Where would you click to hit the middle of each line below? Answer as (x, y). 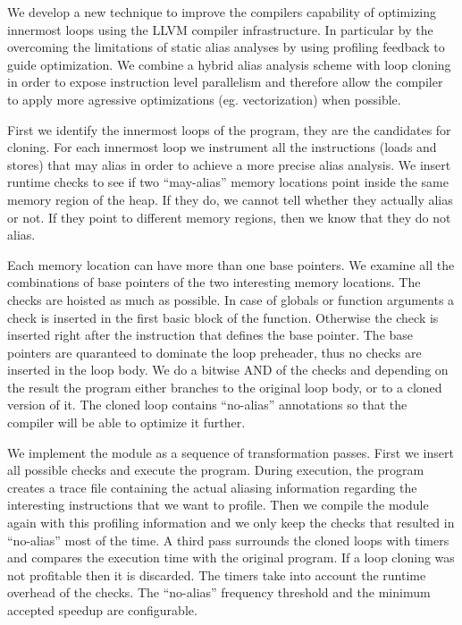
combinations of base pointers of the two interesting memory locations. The (214, 282)
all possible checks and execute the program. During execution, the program (216, 470)
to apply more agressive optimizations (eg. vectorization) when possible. (204, 99)
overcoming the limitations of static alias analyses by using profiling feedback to (226, 47)
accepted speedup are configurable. (102, 610)
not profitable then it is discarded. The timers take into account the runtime (217, 574)
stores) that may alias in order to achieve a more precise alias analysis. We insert (229, 164)
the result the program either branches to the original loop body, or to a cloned (225, 387)
